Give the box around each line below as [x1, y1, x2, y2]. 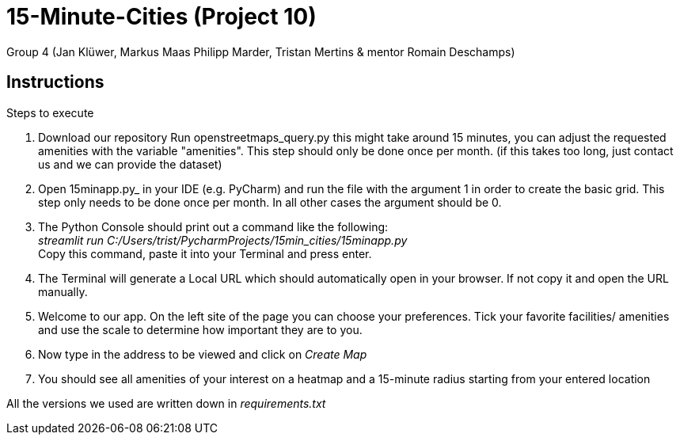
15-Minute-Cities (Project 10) [6, 3, 317, 30]
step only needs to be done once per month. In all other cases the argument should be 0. [38, 195, 502, 209]
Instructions [6, 72, 104, 93]
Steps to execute [6, 105, 94, 120]
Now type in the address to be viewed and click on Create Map [38, 347, 367, 361]
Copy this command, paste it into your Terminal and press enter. [38, 246, 372, 260]
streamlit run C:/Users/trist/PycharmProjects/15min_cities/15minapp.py [38, 233, 408, 247]
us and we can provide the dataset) [38, 157, 222, 171]
